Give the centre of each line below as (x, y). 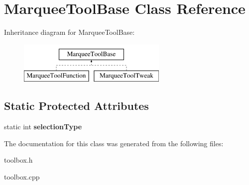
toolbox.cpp (22, 176)
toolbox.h (18, 160)
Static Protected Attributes (76, 106)
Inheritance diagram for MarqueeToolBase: (69, 32)
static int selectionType (43, 127)
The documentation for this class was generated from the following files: (114, 143)
